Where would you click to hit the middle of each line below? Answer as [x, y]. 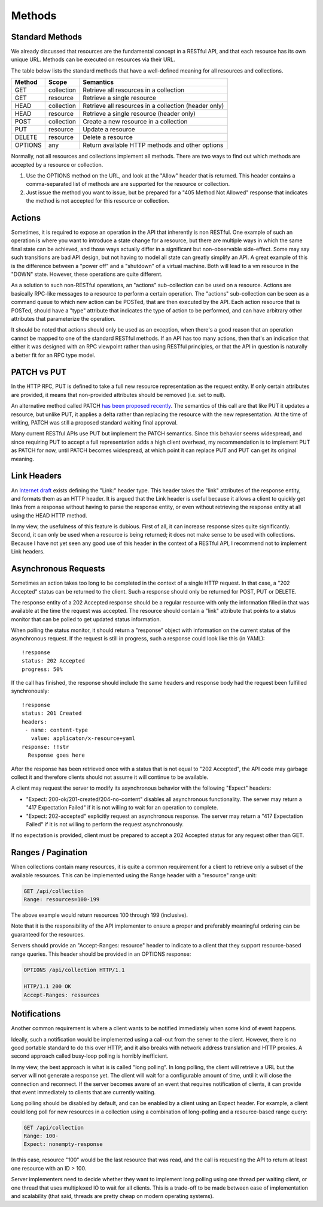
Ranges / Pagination [49, 852]
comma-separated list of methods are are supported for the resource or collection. [128, 184]
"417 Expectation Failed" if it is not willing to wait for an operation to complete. [122, 808]
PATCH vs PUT [39, 372]
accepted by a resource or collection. [57, 164]
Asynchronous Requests [58, 569]
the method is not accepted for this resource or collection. [98, 201]
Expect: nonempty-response [63, 1144]
